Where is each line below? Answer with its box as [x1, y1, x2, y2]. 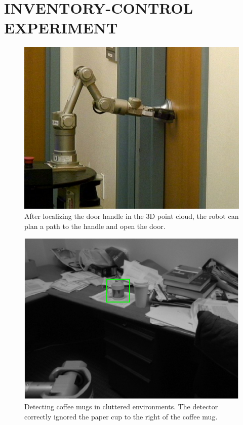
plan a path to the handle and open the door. [24, 220, 166, 231]
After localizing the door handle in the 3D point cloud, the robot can [24, 211, 239, 221]
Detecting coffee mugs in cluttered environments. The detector [24, 401, 218, 411]
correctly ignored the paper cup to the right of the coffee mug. [24, 411, 218, 421]
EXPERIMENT [4, 17, 118, 38]
